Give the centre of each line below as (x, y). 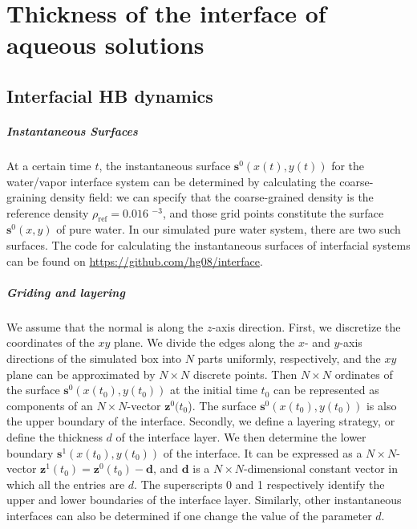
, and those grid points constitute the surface (273, 212)
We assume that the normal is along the (105, 326)
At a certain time (49, 165)
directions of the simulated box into (94, 358)
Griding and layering (66, 292)
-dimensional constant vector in (321, 468)
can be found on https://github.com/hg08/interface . (135, 260)
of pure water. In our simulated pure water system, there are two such (229, 229)
